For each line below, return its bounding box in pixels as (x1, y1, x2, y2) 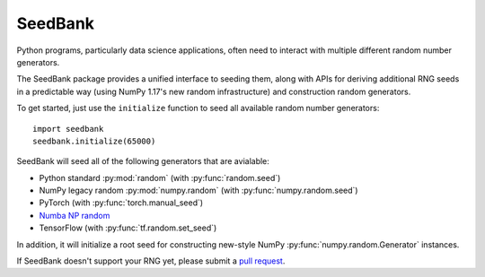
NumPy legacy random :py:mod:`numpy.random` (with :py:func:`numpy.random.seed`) (39, 185, 358, 196)
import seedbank (32, 124, 104, 134)
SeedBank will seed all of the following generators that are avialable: (16, 156, 269, 167)
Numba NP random (39, 210, 110, 221)
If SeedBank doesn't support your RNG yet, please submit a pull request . (16, 255, 286, 266)
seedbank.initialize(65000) (32, 135, 156, 146)
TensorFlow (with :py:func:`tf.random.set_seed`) (39, 222, 217, 233)
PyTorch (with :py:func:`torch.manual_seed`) (39, 197, 204, 208)
